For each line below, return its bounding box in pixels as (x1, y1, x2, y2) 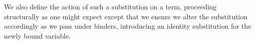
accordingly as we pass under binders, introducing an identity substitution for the (4, 21, 252, 31)
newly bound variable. (4, 30, 71, 41)
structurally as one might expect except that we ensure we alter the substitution (4, 11, 248, 21)
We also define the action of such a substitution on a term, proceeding (4, 1, 217, 11)
